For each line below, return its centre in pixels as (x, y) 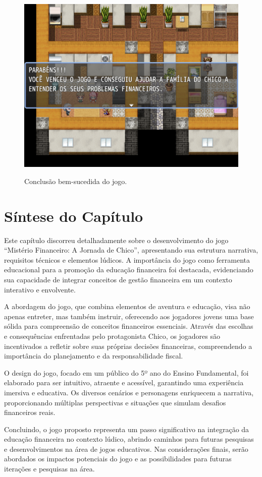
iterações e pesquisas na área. (49, 469)
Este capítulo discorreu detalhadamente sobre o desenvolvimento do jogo (116, 240)
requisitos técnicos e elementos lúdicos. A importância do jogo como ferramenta (127, 259)
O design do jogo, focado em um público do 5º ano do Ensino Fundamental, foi (126, 372)
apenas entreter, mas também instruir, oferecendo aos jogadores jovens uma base (129, 316)
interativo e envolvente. (40, 289)
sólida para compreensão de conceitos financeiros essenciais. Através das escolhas (129, 326)
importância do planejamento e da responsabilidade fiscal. (94, 356)
